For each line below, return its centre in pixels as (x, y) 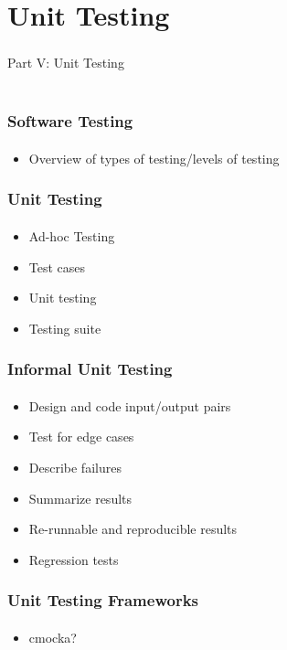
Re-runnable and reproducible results (133, 529)
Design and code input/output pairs (130, 405)
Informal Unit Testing (90, 369)
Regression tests (74, 559)
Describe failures (75, 467)
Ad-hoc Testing (72, 235)
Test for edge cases (81, 437)
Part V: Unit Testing (66, 63)
